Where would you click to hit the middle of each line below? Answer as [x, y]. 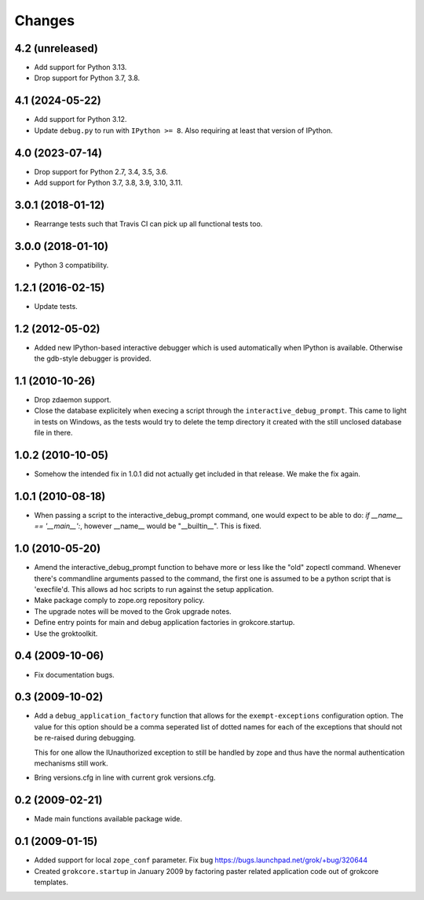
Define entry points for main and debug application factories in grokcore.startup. [164, 623]
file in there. [53, 433]
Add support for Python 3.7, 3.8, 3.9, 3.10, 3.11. [108, 183]
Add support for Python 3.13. [80, 68]
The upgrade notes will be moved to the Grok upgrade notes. [133, 611]
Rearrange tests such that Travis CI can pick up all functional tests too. [148, 223]
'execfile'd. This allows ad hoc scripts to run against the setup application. [154, 590]
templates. [51, 882]
